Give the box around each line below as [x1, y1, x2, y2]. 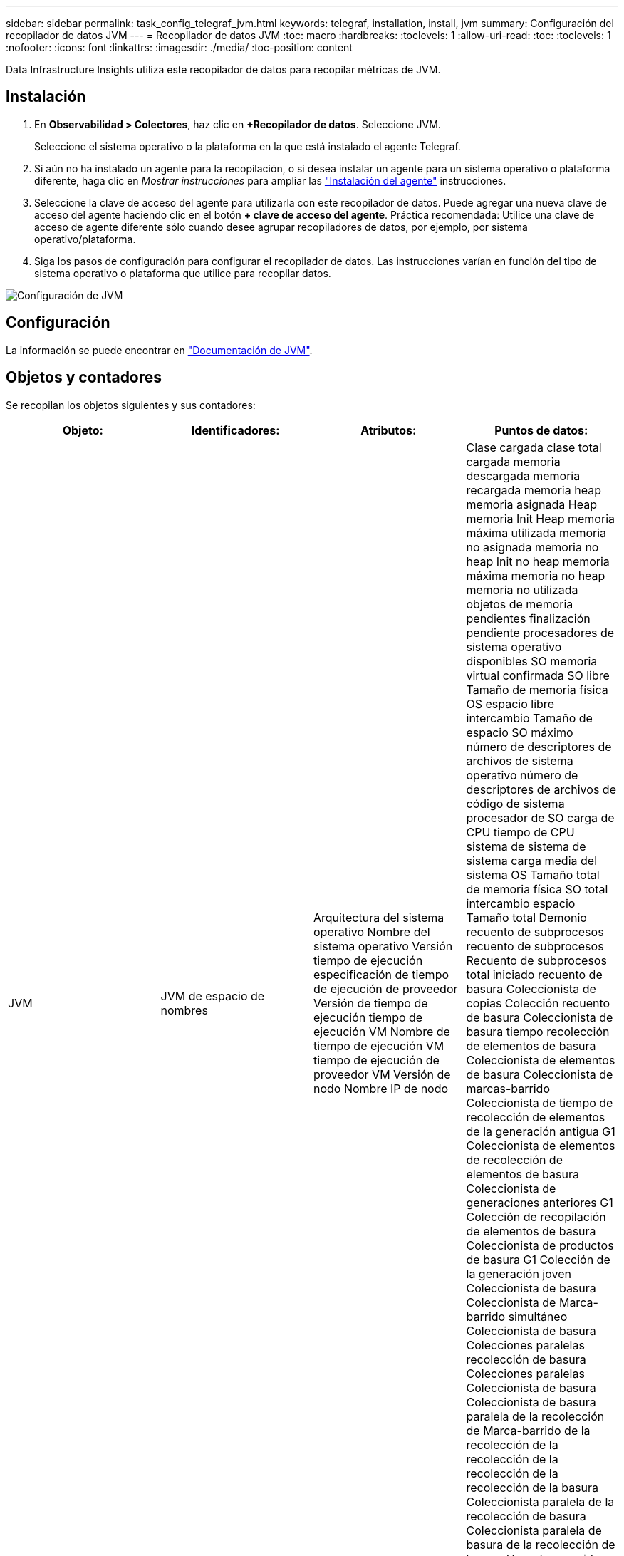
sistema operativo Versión [313, 938, 453, 953]
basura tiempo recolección [466, 1024, 610, 1039]
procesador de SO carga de [466, 810, 615, 825]
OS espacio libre [466, 696, 554, 711]
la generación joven [466, 1266, 571, 1281]
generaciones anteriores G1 [466, 1195, 613, 1210]
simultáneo [508, 1309, 568, 1324]
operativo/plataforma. [34, 232, 136, 245]
